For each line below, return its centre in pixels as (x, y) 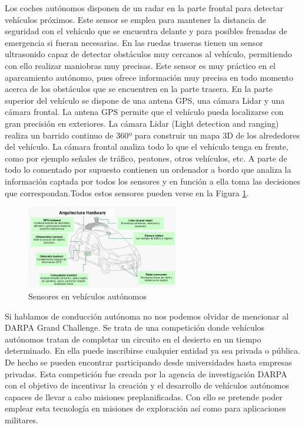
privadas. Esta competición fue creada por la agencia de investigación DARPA (146, 373)
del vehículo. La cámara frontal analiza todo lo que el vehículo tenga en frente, (147, 146)
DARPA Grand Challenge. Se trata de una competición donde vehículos (135, 327)
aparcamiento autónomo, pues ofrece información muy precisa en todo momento (149, 77)
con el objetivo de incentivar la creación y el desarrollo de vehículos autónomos (147, 385)
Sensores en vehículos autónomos (87, 296)
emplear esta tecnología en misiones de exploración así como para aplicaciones (145, 408)
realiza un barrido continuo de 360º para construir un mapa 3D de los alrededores (152, 135)
